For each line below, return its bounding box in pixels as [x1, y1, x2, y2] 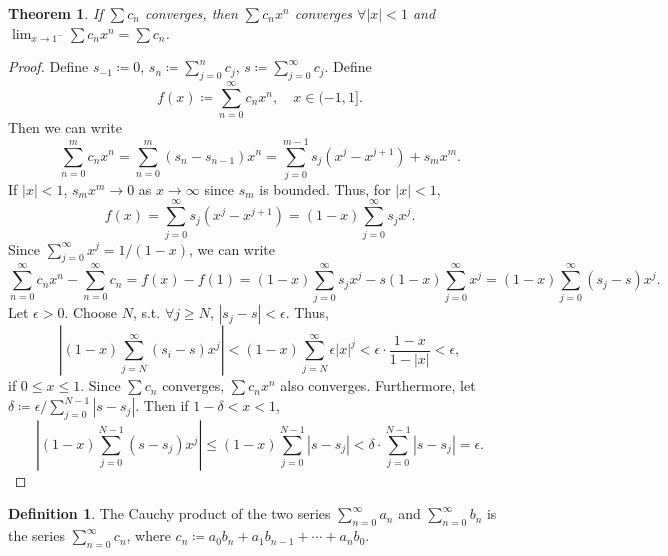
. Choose [64, 302, 117, 323]
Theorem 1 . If [8, 3, 103, 23]
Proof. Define [8, 56, 89, 77]
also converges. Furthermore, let [280, 375, 476, 396]
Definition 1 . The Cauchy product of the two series [8, 503, 331, 524]
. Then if [135, 395, 189, 416]
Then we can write [8, 117, 122, 138]
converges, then [144, 3, 238, 23]
